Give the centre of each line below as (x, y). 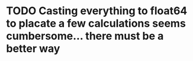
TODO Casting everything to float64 (97, 11)
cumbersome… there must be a (85, 36)
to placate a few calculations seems (96, 23)
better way (33, 49)
